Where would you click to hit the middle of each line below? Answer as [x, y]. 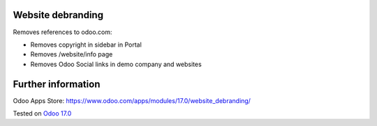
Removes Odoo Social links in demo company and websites [116, 64]
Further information [57, 84]
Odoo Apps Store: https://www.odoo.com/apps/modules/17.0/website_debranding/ [132, 100]
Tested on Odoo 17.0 [42, 113]
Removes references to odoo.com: [62, 32]
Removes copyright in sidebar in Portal [86, 45]
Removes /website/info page [72, 54]
